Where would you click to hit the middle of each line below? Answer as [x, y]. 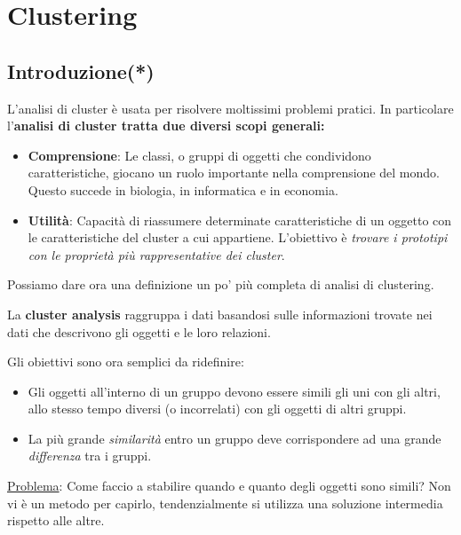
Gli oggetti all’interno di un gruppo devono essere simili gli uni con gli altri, [234, 391]
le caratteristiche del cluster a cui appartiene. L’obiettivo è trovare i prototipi [238, 237]
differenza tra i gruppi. [90, 456]
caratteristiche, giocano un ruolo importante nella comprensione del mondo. [234, 173]
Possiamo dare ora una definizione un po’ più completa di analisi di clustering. [221, 284]
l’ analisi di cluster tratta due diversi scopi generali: [166, 126]
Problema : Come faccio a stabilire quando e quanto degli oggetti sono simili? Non [229, 486]
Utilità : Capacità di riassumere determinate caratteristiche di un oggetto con [240, 220]
